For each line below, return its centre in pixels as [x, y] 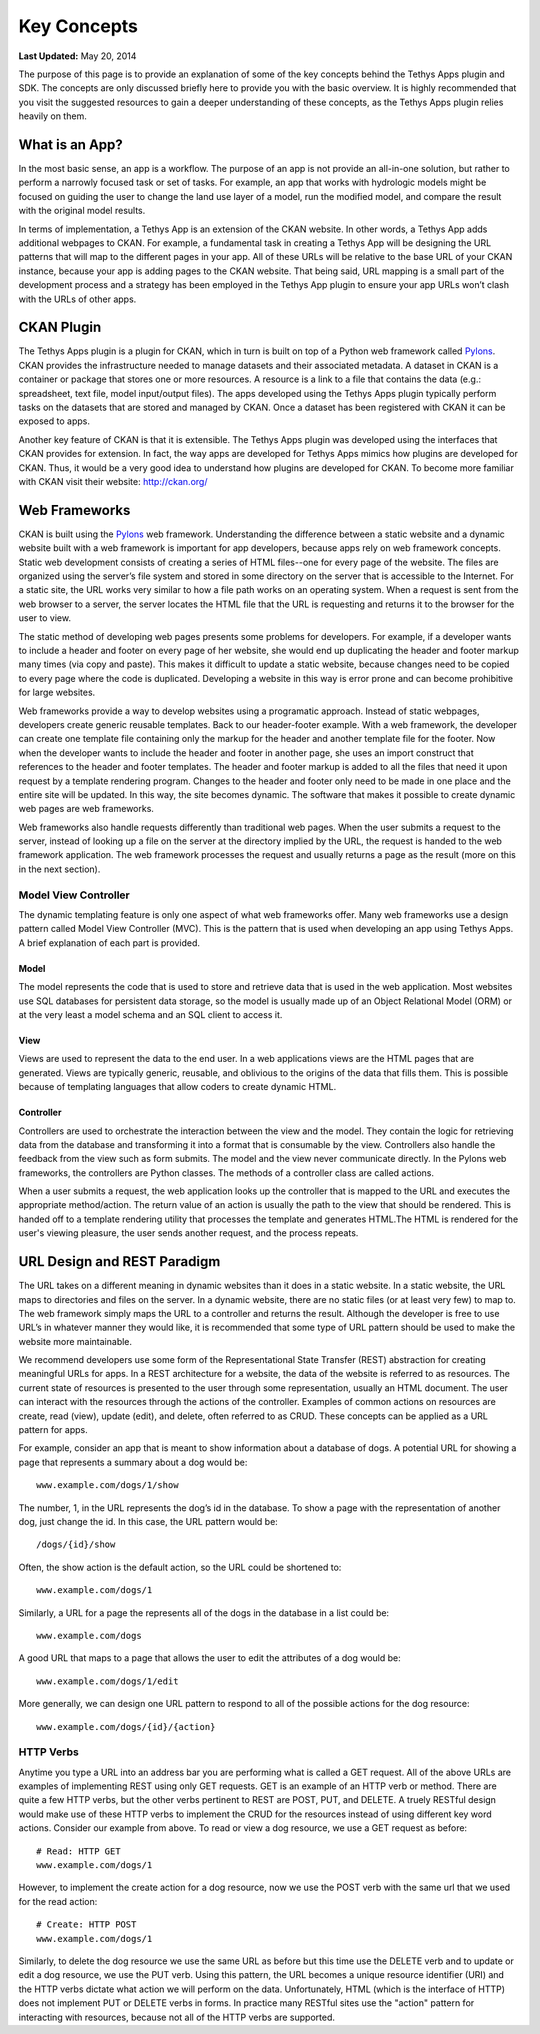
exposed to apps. [54, 421]
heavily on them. [52, 116]
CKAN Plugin [60, 327]
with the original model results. [82, 211]
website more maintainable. [75, 1341]
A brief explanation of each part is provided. [109, 942]
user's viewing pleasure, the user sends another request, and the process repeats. [188, 1233]
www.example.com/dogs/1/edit [107, 1681]
